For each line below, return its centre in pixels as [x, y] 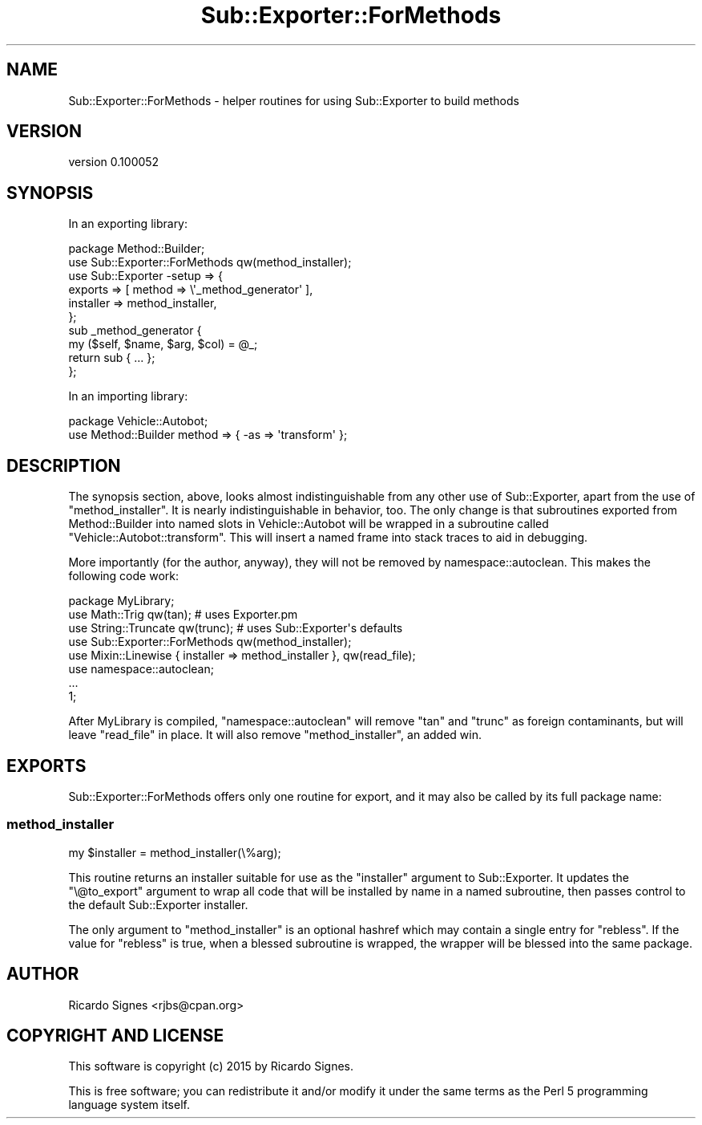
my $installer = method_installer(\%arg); [175, 852]
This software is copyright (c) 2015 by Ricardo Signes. [211, 1066]
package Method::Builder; [137, 249]
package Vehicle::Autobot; [138, 421]
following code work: [123, 576]
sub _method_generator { [135, 331]
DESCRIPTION [64, 465]
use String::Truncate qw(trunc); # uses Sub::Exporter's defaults [236, 628]
